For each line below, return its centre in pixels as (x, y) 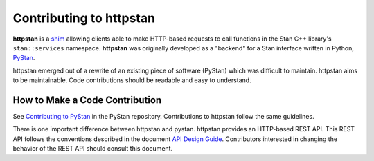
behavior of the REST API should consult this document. (93, 149)
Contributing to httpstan (84, 18)
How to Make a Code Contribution (87, 100)
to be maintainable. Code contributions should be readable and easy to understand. (132, 80)
